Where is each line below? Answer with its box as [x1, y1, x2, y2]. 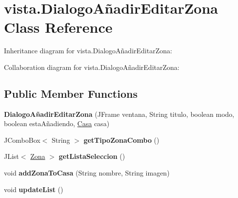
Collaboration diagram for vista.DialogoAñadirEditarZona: [4, 62, 179, 72]
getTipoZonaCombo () [83, 134, 159, 145]
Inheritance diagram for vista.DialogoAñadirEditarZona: [4, 45, 172, 56]
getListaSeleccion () [59, 151, 125, 161]
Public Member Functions [4, 86, 138, 101]
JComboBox [4, 134, 40, 145]
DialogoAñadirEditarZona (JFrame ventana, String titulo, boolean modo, [4, 109, 235, 119]
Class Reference [4, 17, 113, 37]
